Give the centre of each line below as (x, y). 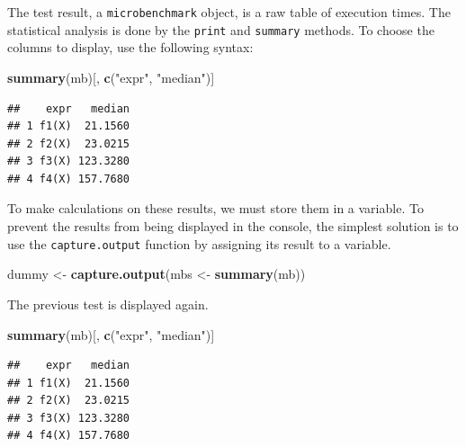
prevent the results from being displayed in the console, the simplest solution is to (233, 226)
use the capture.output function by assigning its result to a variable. (199, 243)
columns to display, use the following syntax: (130, 47)
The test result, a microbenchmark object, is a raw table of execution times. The (229, 12)
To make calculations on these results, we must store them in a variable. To (215, 208)
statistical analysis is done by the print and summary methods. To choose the (221, 29)
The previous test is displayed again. (108, 304)
